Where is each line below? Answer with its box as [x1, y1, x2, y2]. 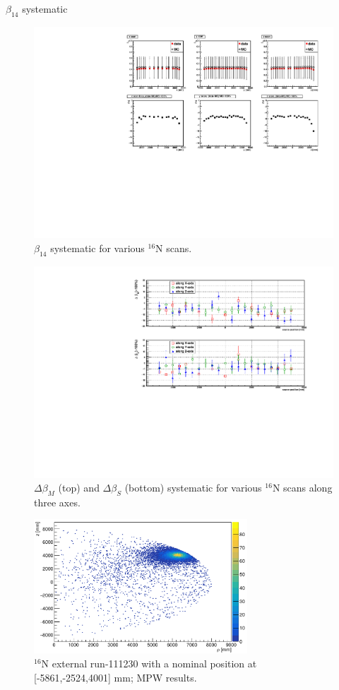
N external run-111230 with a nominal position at [41, 655, 257, 670]
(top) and [58, 480, 100, 495]
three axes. [34, 494, 81, 509]
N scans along [272, 480, 333, 495]
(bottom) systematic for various [124, 480, 262, 495]
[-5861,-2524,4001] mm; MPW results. [34, 670, 197, 684]
